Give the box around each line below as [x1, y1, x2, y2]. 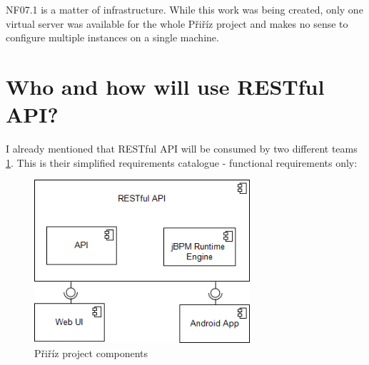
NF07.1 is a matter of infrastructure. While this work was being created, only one [6, 2, 363, 16]
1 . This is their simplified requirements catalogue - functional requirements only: [6, 155, 358, 170]
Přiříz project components [34, 345, 148, 360]
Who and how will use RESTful [6, 71, 325, 101]
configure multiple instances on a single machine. [6, 30, 219, 45]
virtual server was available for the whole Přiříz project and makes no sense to [6, 16, 348, 31]
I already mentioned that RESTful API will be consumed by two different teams [6, 141, 358, 156]
